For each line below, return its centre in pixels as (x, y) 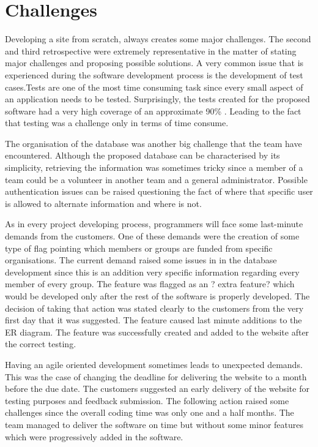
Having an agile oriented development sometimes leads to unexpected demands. (154, 364)
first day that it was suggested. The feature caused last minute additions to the (153, 320)
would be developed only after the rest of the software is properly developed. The (157, 296)
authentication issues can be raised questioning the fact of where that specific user (159, 191)
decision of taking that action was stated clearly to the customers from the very (154, 308)
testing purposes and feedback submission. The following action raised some (147, 400)
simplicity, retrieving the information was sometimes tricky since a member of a (154, 167)
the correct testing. (41, 344)
